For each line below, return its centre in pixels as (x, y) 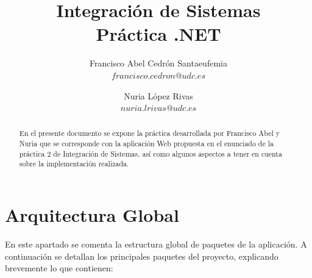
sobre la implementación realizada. (74, 164)
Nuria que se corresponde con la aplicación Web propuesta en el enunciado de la (146, 144)
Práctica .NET (158, 34)
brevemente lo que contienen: (59, 268)
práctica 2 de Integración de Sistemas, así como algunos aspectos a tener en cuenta (151, 153)
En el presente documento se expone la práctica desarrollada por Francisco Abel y (149, 133)
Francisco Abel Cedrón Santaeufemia (158, 63)
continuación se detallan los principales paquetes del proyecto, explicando (142, 256)
